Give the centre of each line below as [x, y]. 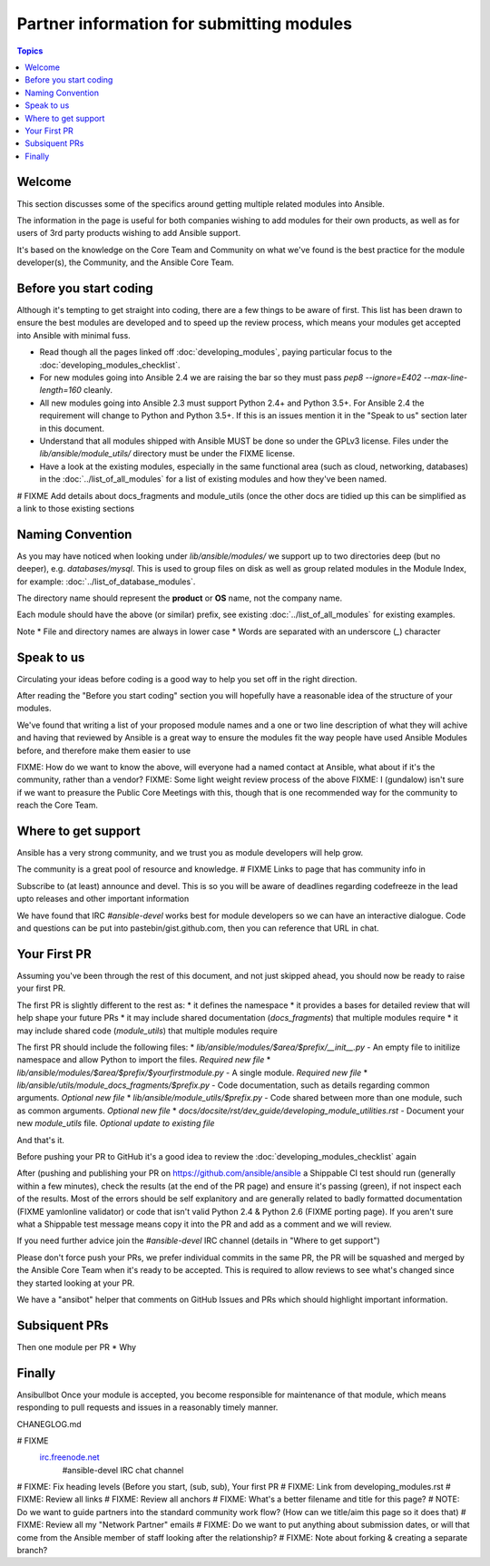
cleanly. [98, 390]
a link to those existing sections [76, 508]
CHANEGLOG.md [49, 1424]
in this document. [72, 428]
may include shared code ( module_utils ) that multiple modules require [147, 1031]
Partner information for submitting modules [185, 24]
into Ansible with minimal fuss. [73, 335]
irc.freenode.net [69, 1457]
